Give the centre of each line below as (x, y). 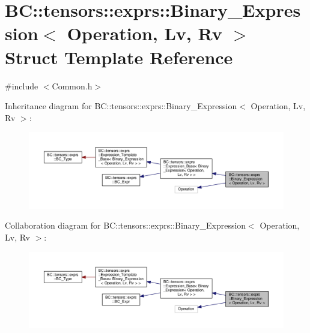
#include (22, 85)
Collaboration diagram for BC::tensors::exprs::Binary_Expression (126, 225)
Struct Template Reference (119, 57)
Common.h (72, 85)
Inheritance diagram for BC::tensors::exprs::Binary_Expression (121, 106)
